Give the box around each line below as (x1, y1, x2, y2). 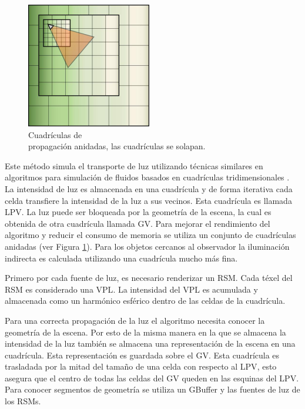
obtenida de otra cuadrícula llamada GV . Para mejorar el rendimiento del (5, 217, 270, 229)
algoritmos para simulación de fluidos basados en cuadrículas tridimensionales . (5, 171, 290, 183)
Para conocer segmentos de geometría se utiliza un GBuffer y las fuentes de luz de (5, 383, 300, 395)
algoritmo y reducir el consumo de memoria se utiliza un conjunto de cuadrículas (5, 229, 296, 241)
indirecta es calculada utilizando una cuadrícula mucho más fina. (5, 252, 238, 264)
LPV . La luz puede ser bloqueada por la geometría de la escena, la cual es (5, 206, 272, 218)
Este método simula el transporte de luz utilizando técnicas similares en (5, 159, 263, 172)
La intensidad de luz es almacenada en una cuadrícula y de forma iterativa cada (5, 182, 293, 195)
